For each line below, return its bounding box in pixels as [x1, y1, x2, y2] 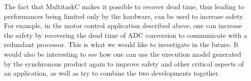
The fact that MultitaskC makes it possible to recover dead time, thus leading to [4, 1, 245, 11]
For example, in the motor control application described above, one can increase [4, 20, 242, 31]
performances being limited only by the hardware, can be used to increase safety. [4, 11, 245, 21]
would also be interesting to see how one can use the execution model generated [4, 49, 241, 59]
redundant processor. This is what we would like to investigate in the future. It [4, 39, 239, 49]
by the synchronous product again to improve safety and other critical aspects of [4, 58, 244, 68]
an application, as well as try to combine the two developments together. [4, 68, 220, 78]
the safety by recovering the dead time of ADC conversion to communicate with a [4, 30, 247, 40]
